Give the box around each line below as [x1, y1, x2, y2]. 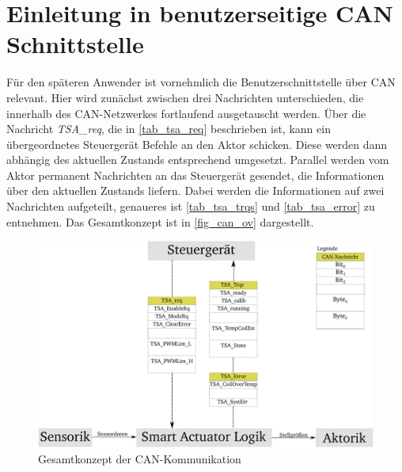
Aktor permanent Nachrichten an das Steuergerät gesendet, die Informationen [6, 166, 385, 183]
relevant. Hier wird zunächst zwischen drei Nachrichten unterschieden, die [6, 89, 364, 105]
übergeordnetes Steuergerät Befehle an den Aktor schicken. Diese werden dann [6, 135, 388, 152]
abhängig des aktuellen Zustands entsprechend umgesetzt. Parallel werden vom [6, 151, 389, 168]
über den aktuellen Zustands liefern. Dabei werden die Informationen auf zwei [6, 182, 385, 199]
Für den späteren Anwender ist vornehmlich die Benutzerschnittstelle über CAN [6, 74, 396, 90]
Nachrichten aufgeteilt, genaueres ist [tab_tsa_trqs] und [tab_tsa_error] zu [6, 198, 375, 215]
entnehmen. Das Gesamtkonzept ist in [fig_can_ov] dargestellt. [6, 213, 314, 230]
